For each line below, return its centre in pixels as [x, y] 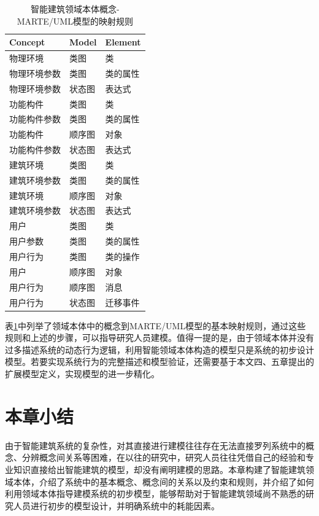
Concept [27, 42]
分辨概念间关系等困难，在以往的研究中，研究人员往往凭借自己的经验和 [163, 457]
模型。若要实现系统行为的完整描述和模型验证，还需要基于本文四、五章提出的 [159, 362]
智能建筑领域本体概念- [75, 9]
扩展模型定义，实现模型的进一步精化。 [82, 373]
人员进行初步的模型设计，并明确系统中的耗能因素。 [116, 505]
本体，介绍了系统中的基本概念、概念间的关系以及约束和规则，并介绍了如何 [163, 481]
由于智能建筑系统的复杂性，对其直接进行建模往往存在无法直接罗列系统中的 [155, 445]
